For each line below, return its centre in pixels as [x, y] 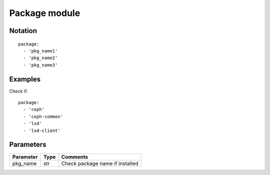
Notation [23, 31]
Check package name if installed [100, 163]
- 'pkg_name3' [40, 65]
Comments [75, 156]
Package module [45, 13]
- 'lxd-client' [42, 130]
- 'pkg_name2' [40, 58]
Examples [25, 79]
